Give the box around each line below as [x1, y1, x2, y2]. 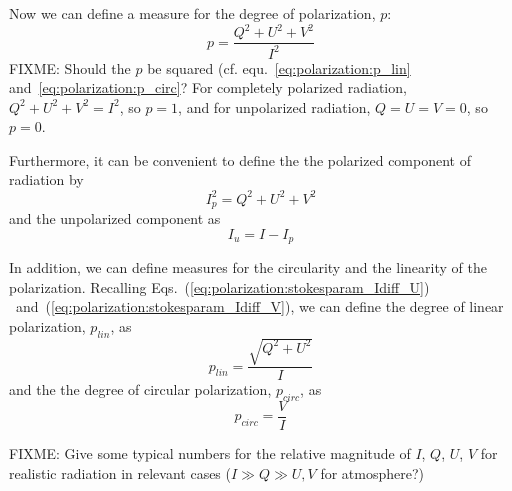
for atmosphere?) [320, 462, 424, 483]
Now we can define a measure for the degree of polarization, [9, 3, 376, 23]
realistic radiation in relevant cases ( [9, 462, 231, 483]
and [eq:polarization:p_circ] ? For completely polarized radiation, [9, 77, 407, 98]
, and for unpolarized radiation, [178, 96, 371, 117]
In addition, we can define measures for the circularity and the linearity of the [9, 257, 487, 278]
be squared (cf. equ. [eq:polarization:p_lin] [147, 57, 411, 78]
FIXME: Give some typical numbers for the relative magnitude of [9, 443, 411, 464]
